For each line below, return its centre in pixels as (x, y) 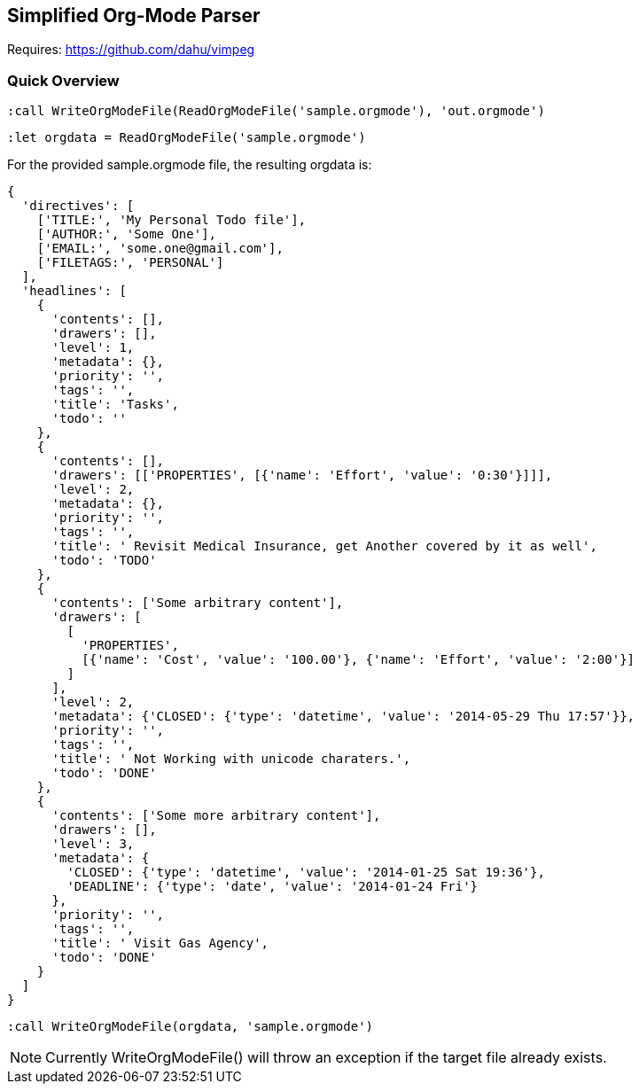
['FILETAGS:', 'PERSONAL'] (130, 263)
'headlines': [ (74, 291)
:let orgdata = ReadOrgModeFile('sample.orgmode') (187, 138)
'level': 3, (93, 844)
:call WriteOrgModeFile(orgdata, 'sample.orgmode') (191, 1027)
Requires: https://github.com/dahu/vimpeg (131, 50)
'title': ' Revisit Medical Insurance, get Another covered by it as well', (324, 546)
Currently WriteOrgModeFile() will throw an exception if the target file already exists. (326, 1058)
